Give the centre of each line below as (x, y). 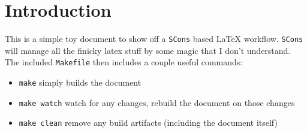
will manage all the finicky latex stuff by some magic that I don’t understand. (148, 50)
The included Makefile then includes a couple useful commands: (124, 62)
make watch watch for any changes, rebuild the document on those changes (157, 102)
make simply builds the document (80, 82)
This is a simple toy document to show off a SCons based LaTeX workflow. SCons (154, 39)
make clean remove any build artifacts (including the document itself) (148, 123)
